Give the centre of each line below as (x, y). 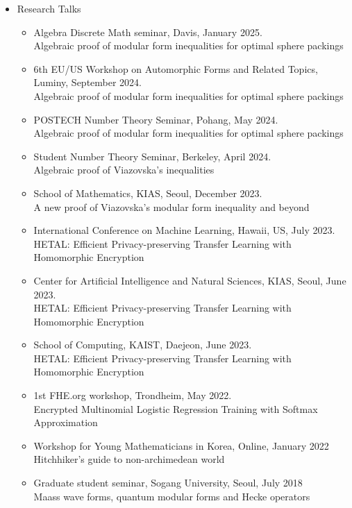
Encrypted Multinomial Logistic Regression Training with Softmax (176, 408)
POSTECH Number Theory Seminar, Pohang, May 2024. (156, 119)
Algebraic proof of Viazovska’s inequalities (124, 170)
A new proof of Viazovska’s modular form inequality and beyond (171, 206)
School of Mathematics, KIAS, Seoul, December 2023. (148, 193)
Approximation (66, 422)
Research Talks (49, 8)
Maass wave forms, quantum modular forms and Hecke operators (172, 496)
